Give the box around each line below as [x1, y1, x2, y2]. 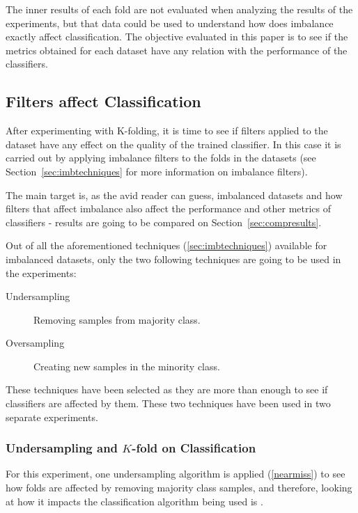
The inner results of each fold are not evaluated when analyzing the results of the [6, 2, 353, 16]
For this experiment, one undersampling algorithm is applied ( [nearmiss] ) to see [6, 466, 345, 481]
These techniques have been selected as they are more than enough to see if [6, 382, 328, 397]
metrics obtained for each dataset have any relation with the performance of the [6, 42, 348, 57]
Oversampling [6, 336, 65, 350]
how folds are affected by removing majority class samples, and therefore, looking [6, 480, 352, 495]
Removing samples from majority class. [33, 312, 201, 326]
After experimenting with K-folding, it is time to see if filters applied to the [6, 123, 328, 138]
